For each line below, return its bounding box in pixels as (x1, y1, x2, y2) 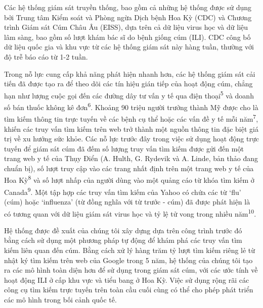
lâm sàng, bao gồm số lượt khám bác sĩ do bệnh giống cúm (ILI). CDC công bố (4, 31, 251, 42)
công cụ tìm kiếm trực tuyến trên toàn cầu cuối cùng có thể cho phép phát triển (4, 284, 253, 295)
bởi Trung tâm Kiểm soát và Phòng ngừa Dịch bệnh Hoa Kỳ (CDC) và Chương (4, 12, 252, 22)
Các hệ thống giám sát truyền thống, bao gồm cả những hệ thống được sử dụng (4, 2, 252, 12)
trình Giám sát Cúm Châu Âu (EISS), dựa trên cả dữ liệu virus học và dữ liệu (4, 22, 248, 32)
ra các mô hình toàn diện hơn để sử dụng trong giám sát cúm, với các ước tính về (4, 265, 258, 275)
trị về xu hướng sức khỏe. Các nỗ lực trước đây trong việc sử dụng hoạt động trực (4, 133, 259, 144)
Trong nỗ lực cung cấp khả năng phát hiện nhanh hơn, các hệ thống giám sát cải (4, 68, 255, 79)
